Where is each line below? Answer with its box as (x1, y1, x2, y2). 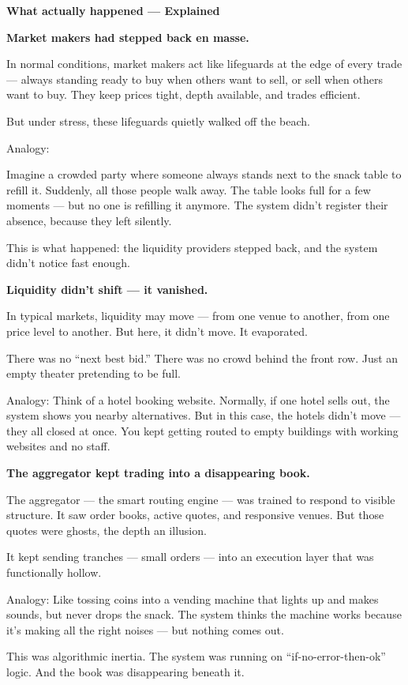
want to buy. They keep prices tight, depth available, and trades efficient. (6, 86, 361, 103)
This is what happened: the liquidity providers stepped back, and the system (6, 239, 378, 255)
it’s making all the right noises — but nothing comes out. (6, 621, 284, 638)
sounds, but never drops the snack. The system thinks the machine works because (6, 606, 402, 623)
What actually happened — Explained (6, 2, 220, 18)
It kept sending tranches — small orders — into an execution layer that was (6, 548, 374, 565)
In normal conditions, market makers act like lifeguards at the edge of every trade (6, 55, 402, 72)
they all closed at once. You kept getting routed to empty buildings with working (6, 422, 399, 438)
